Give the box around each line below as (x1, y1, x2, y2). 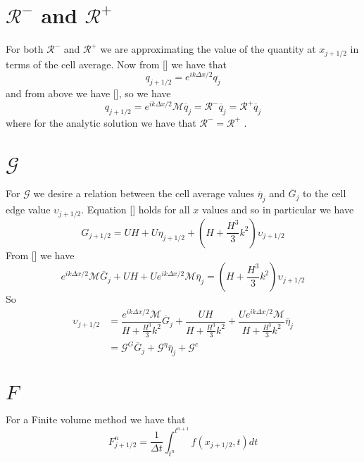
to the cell (302, 186, 346, 201)
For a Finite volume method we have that (6, 412, 186, 427)
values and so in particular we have (201, 202, 354, 217)
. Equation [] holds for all (81, 202, 190, 217)
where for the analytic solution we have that (6, 115, 196, 130)
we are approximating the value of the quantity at (100, 42, 316, 56)
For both (6, 42, 44, 56)
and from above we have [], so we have (6, 86, 171, 101)
